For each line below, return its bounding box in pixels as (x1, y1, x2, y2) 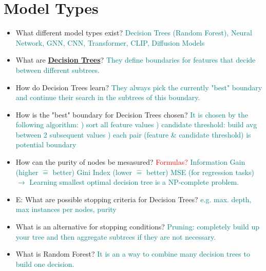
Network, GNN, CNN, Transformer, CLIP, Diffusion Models (15, 37, 205, 48)
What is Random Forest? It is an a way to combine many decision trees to (15, 248, 250, 259)
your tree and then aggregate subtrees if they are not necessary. (15, 231, 216, 242)
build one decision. (15, 258, 74, 269)
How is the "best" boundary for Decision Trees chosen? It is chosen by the (15, 109, 249, 120)
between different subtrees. (15, 64, 100, 75)
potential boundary (15, 139, 77, 150)
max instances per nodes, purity (15, 204, 117, 215)
